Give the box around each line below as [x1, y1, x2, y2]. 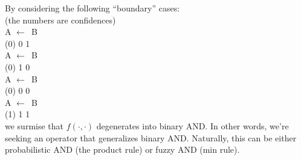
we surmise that [5, 119, 64, 132]
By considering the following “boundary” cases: [5, 2, 180, 14]
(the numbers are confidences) [5, 13, 116, 26]
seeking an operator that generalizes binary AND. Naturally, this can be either [5, 131, 297, 144]
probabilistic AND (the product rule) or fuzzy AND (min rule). [5, 143, 240, 156]
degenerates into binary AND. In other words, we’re [96, 119, 289, 132]
